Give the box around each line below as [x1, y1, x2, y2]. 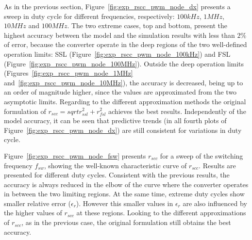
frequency [4, 160, 33, 170]
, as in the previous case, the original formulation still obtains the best [21, 217, 231, 227]
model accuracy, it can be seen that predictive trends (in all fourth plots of [4, 115, 227, 126]
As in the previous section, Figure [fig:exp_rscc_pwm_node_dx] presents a [4, 1, 231, 11]
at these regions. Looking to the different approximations [76, 208, 246, 218]
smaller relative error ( [4, 198, 71, 208]
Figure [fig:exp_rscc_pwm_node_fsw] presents [4, 150, 146, 160]
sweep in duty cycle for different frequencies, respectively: [4, 11, 175, 21]
